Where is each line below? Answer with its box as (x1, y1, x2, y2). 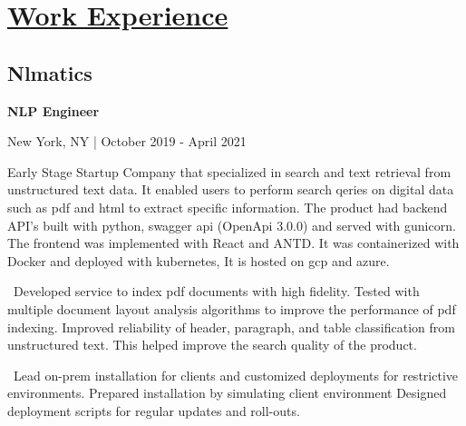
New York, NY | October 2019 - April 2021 (7, 132, 247, 151)
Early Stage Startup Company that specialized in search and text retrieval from (7, 162, 451, 181)
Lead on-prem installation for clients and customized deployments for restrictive (14, 365, 458, 384)
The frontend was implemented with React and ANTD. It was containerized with (7, 233, 460, 253)
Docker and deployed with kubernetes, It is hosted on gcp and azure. (7, 251, 390, 270)
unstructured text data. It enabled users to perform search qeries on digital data (7, 180, 454, 199)
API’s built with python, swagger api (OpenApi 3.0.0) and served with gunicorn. (7, 215, 456, 234)
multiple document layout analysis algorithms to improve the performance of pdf (7, 299, 456, 318)
